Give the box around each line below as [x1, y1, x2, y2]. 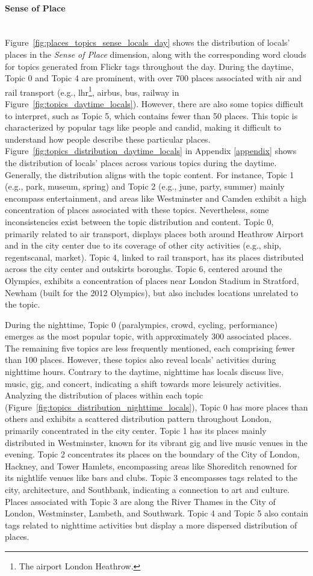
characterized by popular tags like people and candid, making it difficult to [5, 121, 282, 134]
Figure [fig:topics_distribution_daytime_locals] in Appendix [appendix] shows [5, 144, 297, 157]
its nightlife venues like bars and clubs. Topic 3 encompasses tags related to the [5, 471, 297, 484]
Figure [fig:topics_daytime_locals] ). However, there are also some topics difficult [5, 98, 304, 110]
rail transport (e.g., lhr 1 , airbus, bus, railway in [5, 84, 179, 98]
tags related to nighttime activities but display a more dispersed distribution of [5, 518, 297, 531]
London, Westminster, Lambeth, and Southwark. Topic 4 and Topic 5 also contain [5, 507, 308, 519]
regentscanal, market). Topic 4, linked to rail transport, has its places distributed [5, 250, 304, 263]
